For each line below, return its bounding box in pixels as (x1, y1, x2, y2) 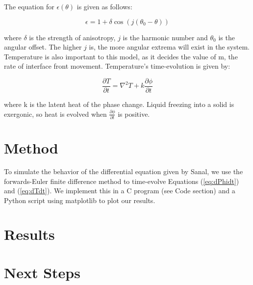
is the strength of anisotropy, (29, 32, 116, 42)
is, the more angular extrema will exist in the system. (89, 42, 250, 52)
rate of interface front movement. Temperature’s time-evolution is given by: (4, 61, 230, 71)
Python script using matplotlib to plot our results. (4, 195, 155, 205)
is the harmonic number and (123, 32, 208, 42)
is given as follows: (76, 1, 132, 11)
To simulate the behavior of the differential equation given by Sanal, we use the (4, 166, 243, 177)
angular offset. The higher (4, 42, 82, 52)
